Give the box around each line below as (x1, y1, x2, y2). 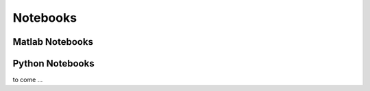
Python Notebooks (12, 58, 95, 69)
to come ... (12, 75, 43, 84)
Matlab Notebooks (12, 36, 94, 48)
